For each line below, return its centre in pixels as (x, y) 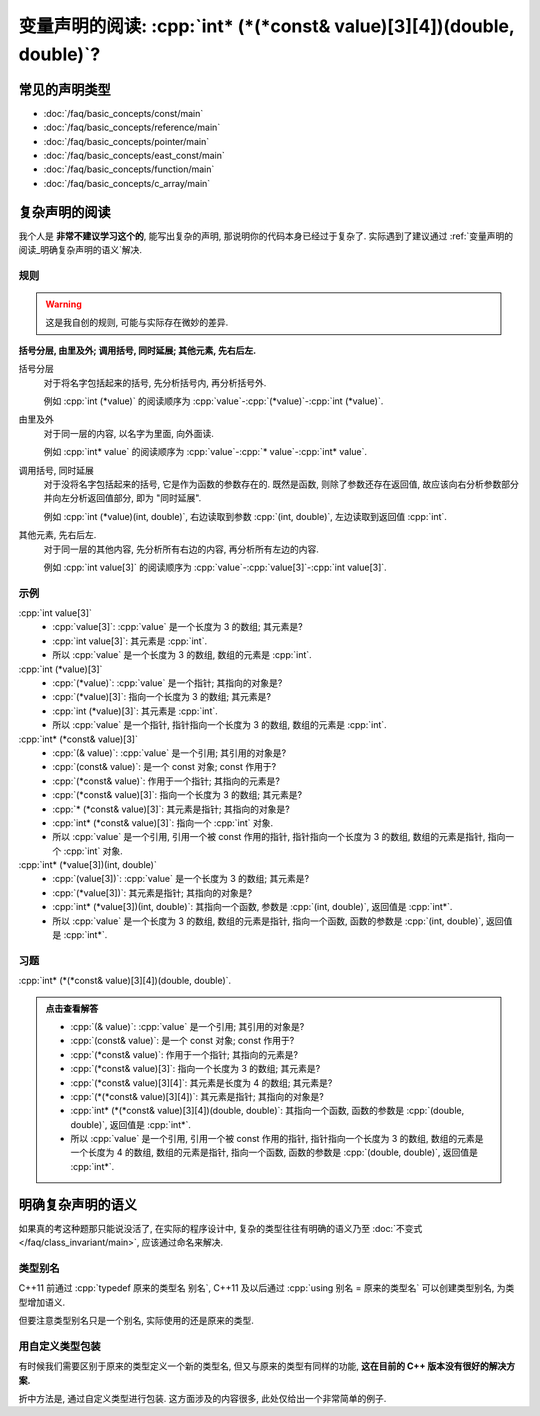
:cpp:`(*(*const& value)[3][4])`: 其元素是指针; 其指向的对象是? (197, 1096)
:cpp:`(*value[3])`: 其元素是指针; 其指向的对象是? (152, 892)
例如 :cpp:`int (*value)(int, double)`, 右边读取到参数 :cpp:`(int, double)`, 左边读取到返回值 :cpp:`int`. (245, 516)
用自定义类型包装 (59, 1346)
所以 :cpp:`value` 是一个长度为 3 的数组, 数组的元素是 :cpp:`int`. (182, 655)
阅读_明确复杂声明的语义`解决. (80, 250)
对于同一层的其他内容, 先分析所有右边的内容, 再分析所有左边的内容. (181, 549)
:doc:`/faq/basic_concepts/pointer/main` (126, 141)
